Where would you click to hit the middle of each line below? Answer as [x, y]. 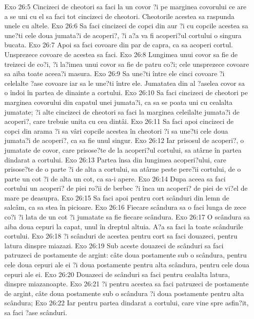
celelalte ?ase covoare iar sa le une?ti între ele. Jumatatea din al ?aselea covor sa [125, 83]
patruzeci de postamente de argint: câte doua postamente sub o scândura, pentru [126, 255]
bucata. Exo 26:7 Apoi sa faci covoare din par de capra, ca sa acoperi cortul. [119, 45]
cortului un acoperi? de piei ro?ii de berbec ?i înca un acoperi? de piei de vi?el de [126, 188]
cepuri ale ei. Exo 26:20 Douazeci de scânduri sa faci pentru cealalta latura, [117, 274]
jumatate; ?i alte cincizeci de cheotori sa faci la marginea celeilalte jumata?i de [122, 111]
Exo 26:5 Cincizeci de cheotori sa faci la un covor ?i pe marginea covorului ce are [126, 6]
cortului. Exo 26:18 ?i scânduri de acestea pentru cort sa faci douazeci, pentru [121, 236]
